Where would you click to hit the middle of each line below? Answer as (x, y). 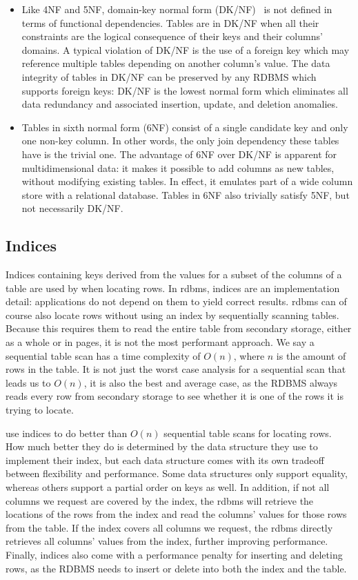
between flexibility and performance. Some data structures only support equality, (177, 473)
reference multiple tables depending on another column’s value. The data (176, 63)
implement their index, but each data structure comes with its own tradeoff (165, 460)
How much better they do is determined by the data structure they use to (162, 446)
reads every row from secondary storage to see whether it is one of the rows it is (175, 396)
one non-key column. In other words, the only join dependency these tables (180, 141)
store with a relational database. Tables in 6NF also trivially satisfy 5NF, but (186, 194)
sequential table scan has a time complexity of (103, 355)
